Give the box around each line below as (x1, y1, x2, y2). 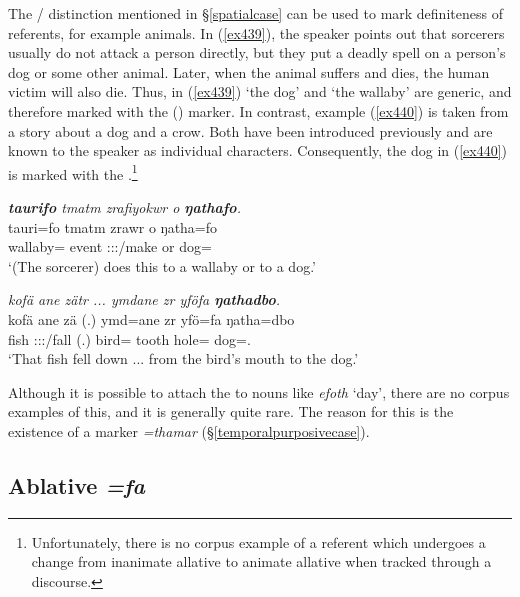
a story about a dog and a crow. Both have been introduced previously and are (8, 120, 493, 141)
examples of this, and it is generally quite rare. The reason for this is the (8, 401, 454, 422)
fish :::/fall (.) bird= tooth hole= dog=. (8, 328, 251, 349)
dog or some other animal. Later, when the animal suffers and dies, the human (8, 61, 490, 82)
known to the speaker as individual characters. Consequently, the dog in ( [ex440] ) (8, 140, 508, 161)
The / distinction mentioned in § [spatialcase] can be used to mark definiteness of (8, 3, 503, 23)
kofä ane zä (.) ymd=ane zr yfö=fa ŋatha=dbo (8, 308, 295, 329)
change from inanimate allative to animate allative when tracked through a (31, 551, 492, 572)
